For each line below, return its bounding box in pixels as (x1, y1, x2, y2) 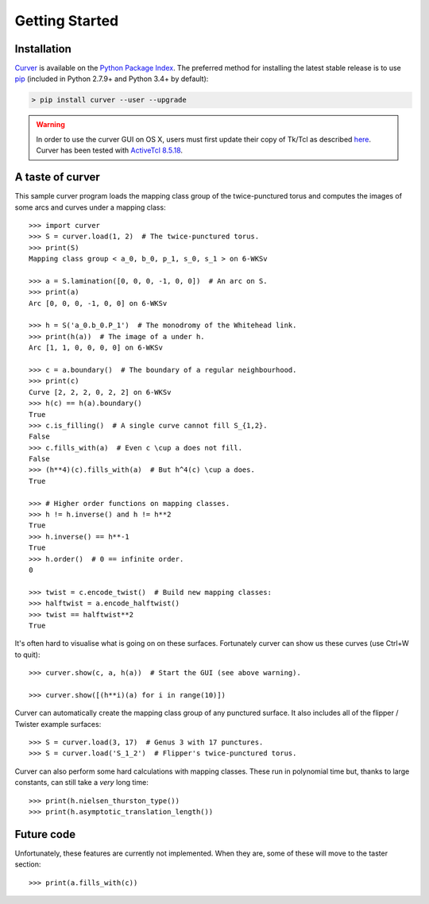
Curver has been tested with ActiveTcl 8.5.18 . (36, 145, 183, 155)
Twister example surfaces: (14, 719, 102, 728)
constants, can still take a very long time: (14, 778, 149, 787)
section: (14, 860, 41, 869)
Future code (14, 827, 75, 841)
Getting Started (14, 12, 119, 29)
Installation (14, 42, 71, 56)
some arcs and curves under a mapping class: (14, 203, 166, 212)
